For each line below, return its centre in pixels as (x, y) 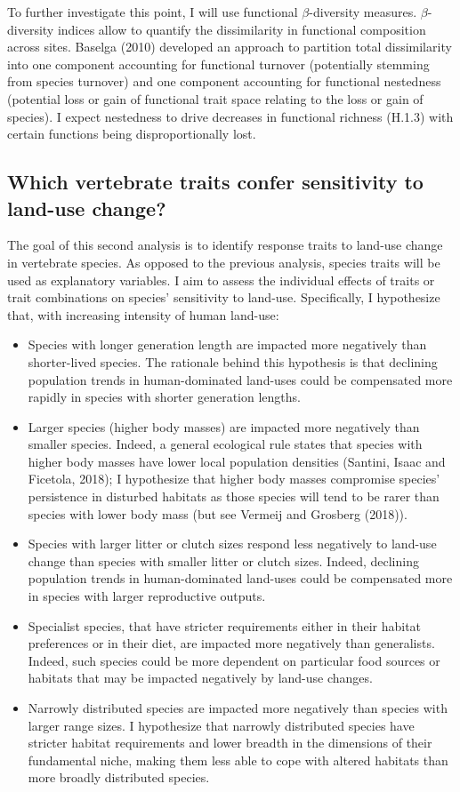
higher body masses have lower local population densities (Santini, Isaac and (237, 461)
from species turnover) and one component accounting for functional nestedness (224, 81)
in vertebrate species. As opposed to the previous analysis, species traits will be (224, 262)
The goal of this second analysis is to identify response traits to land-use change (225, 245)
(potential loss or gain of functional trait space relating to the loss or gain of (215, 98)
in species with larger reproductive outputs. (147, 596)
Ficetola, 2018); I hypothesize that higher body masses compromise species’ (234, 479)
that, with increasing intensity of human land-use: (143, 314)
